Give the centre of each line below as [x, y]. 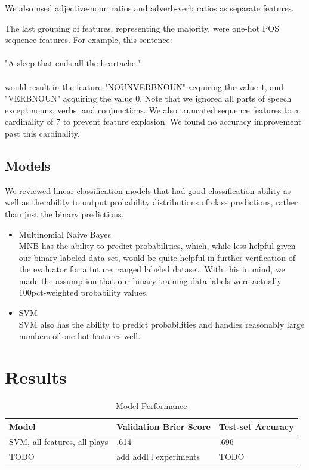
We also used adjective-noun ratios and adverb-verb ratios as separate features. [149, 8]
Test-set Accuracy [256, 426]
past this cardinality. [42, 133]
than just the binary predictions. [64, 214]
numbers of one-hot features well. [80, 336]
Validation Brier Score [163, 426]
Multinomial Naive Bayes [65, 234]
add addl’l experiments [158, 457]
